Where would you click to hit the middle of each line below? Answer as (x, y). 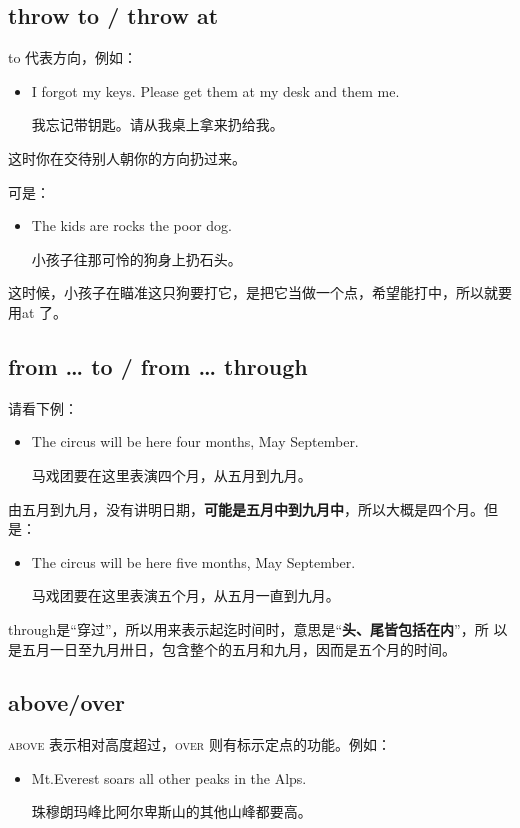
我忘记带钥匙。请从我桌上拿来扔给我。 (157, 124)
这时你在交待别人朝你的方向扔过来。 (127, 157)
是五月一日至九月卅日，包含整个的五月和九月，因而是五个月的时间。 (232, 648)
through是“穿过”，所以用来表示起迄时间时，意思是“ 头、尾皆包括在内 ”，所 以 (258, 628)
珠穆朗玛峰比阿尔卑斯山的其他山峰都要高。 (171, 811)
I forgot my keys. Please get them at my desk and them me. (215, 90)
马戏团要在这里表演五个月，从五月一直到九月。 (185, 595)
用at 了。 (38, 311)
